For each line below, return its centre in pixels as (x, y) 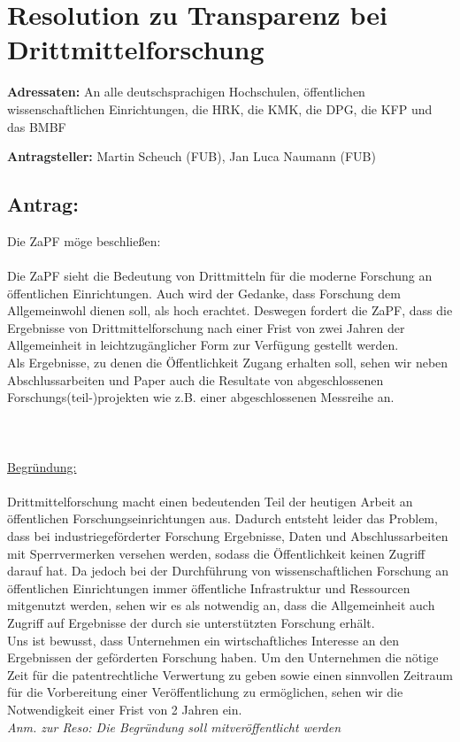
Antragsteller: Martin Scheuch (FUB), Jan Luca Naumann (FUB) (192, 156)
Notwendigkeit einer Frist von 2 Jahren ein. (125, 709)
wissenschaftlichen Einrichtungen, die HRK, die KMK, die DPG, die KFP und (220, 108)
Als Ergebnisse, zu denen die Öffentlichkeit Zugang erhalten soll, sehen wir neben (228, 363)
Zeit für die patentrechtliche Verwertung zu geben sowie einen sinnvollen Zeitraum (230, 674)
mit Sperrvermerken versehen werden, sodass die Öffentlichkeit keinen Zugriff (216, 553)
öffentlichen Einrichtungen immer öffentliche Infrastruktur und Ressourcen (209, 587)
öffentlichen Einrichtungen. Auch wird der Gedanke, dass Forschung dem (204, 293)
